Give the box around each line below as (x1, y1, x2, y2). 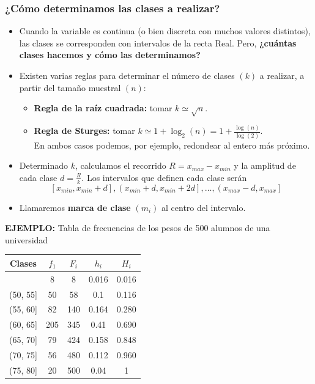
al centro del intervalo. (161, 201, 246, 213)
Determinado (19, 159, 68, 172)
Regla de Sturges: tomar (34, 124, 135, 137)
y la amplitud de (234, 159, 296, 172)
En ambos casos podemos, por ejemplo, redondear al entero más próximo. (34, 138, 310, 151)
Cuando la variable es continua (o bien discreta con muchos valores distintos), (19, 24, 311, 37)
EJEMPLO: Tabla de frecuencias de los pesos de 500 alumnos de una (5, 221, 270, 234)
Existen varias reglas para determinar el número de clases (19, 69, 235, 81)
